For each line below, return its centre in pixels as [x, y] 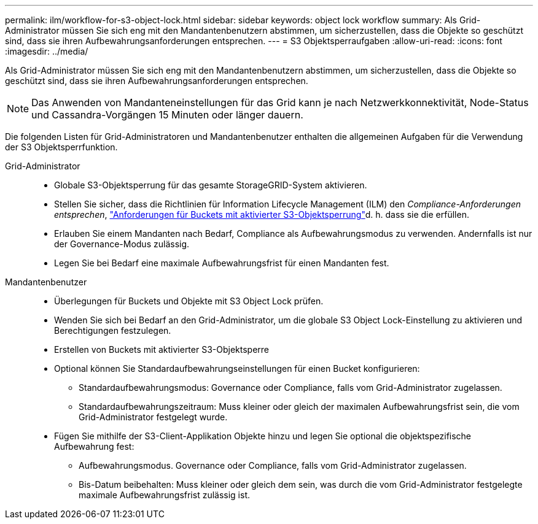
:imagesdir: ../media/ [47, 51]
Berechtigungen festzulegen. [113, 330]
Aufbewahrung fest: [94, 446]
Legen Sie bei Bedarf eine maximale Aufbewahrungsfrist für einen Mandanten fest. [222, 263]
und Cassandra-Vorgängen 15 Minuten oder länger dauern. [167, 115]
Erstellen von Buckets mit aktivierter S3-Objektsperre [162, 349]
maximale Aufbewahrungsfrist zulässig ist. [165, 495]
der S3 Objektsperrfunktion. [61, 147]
